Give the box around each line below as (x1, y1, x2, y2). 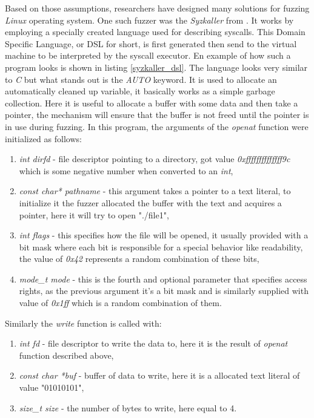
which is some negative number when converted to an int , (19, 164, 233, 177)
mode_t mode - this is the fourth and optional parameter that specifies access (19, 272, 307, 285)
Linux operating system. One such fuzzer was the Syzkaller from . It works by (5, 13, 294, 26)
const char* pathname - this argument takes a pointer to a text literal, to (19, 185, 291, 197)
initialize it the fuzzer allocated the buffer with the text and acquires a (19, 196, 282, 209)
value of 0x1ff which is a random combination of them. (19, 296, 222, 309)
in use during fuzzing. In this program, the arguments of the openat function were (5, 120, 309, 132)
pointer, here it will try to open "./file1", (19, 208, 169, 221)
